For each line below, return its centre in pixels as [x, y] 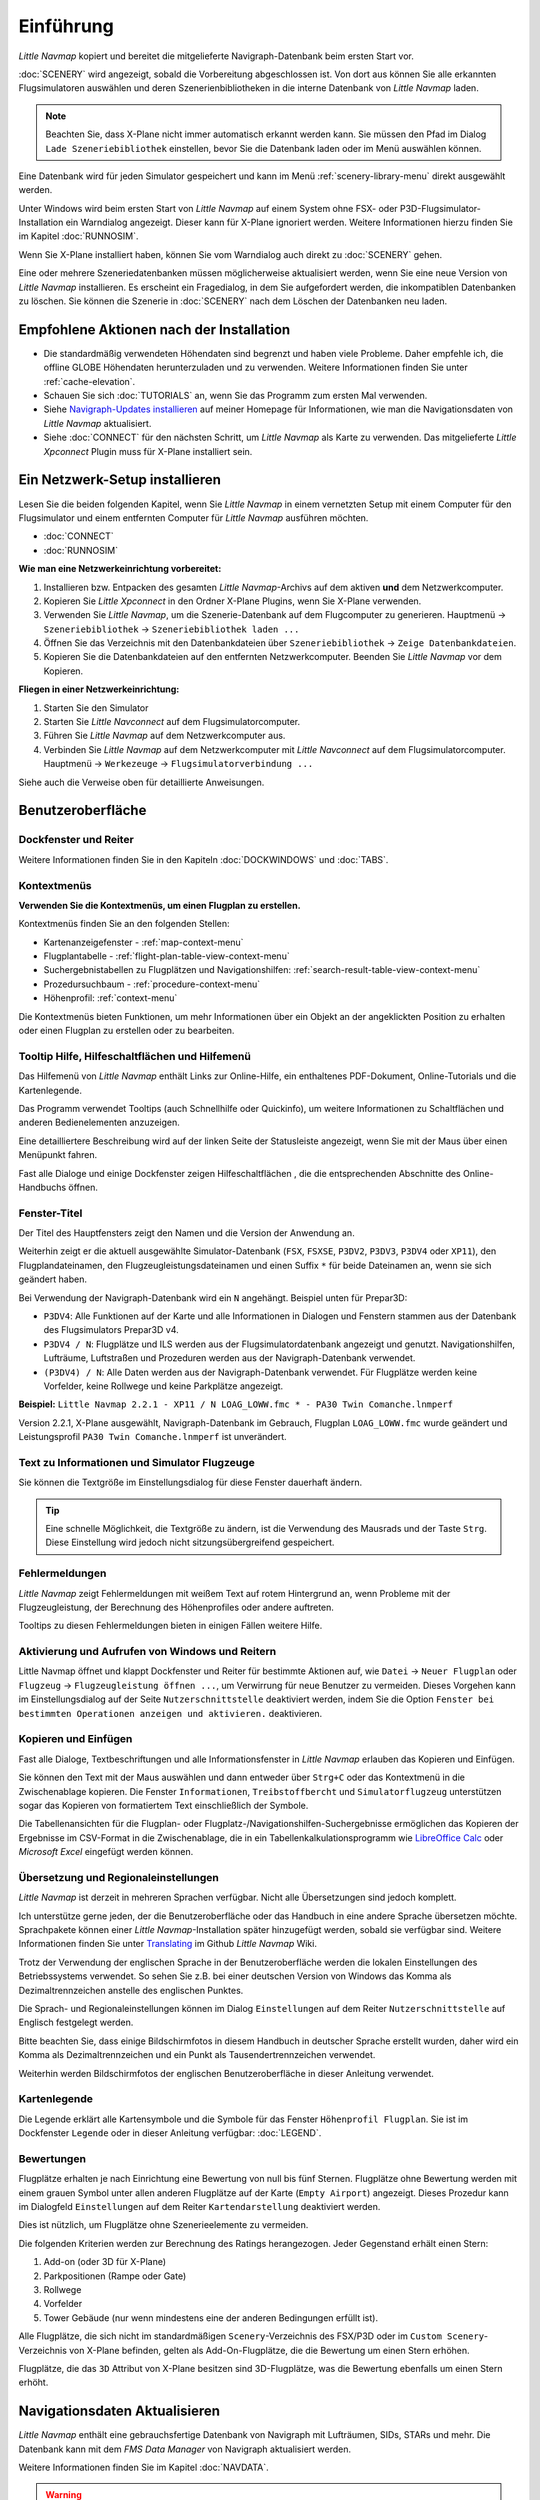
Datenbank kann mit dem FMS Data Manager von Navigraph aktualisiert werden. [185, 2449]
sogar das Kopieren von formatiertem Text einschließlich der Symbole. [163, 1805]
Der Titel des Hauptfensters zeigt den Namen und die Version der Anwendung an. [186, 1233]
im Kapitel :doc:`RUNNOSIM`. [78, 236]
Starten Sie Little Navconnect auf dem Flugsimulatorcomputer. [171, 722]
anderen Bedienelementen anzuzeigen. [99, 1122]
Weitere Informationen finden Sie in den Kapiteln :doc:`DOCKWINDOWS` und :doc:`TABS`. [203, 859]
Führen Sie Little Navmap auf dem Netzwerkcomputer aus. [164, 736]
